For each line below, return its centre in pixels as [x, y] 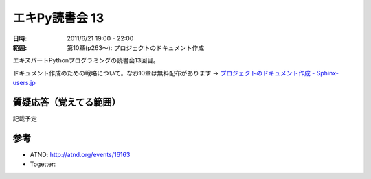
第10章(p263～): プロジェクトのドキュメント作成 [136, 47]
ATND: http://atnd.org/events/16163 [80, 154]
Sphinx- [328, 73]
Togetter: [43, 164]
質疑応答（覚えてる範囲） [67, 102]
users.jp [24, 83]
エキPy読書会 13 [58, 18]
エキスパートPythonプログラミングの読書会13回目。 [86, 60]
